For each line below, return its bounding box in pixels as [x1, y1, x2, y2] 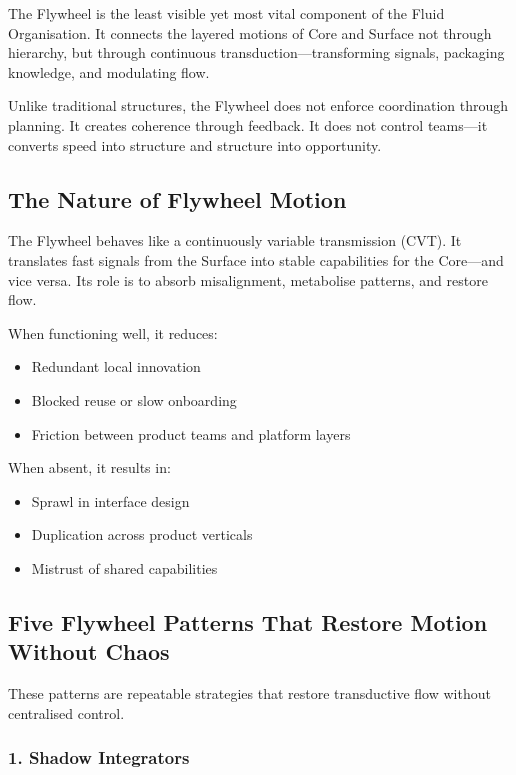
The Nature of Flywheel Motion [8, 183, 347, 214]
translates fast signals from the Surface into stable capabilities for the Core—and [8, 249, 504, 270]
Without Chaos [8, 636, 170, 667]
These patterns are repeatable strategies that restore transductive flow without [8, 683, 491, 704]
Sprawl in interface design [31, 490, 190, 511]
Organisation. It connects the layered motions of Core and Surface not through [8, 22, 492, 43]
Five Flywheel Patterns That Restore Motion [8, 606, 488, 637]
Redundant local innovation [31, 356, 201, 377]
